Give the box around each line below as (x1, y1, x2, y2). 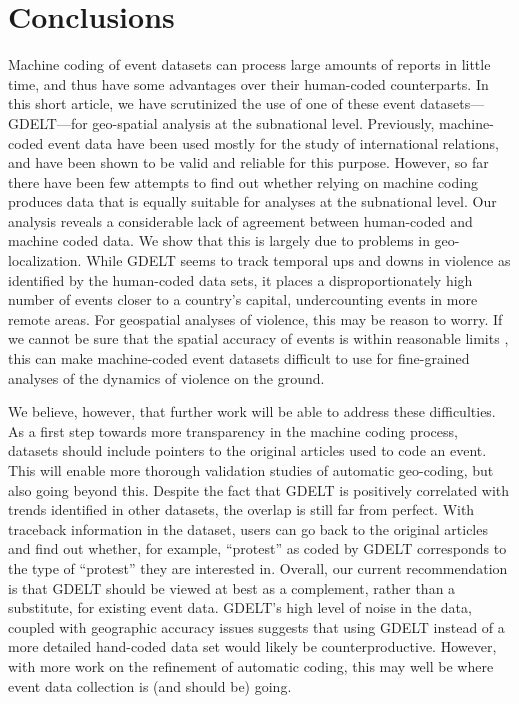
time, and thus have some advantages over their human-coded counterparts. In (8, 73, 489, 94)
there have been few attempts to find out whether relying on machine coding (8, 171, 478, 192)
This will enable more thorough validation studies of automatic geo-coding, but (8, 460, 494, 480)
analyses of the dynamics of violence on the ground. (8, 367, 325, 388)
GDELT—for (8, 112, 88, 133)
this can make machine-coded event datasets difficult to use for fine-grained (8, 348, 470, 369)
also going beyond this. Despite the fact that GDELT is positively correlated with (8, 479, 510, 500)
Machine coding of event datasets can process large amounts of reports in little (8, 54, 491, 75)
